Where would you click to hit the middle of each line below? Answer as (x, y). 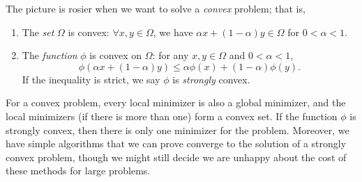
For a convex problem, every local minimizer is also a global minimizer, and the (176, 102)
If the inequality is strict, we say (91, 79)
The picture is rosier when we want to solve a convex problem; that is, (156, 8)
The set (38, 32)
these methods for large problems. (78, 171)
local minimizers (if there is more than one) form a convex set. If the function (172, 116)
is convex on (116, 55)
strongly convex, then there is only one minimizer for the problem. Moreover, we (178, 130)
